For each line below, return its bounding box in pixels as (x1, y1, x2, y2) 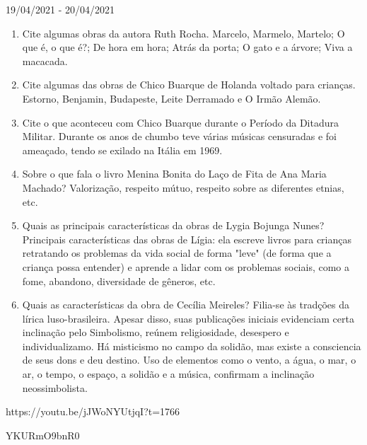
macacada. (22, 53, 68, 68)
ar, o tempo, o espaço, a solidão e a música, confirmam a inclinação (22, 366, 315, 381)
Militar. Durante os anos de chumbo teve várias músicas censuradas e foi (22, 129, 337, 144)
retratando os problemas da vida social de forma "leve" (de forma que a (22, 245, 332, 260)
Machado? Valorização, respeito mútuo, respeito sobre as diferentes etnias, (22, 180, 344, 195)
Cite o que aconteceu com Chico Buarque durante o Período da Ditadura (22, 115, 339, 129)
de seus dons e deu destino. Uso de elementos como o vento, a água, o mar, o (22, 352, 356, 367)
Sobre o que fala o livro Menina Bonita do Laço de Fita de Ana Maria (22, 166, 327, 181)
